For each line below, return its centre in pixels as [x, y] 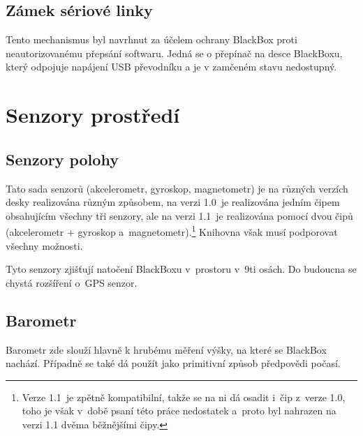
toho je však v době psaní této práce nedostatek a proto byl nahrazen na [179, 411]
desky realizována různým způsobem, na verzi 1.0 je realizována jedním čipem [173, 202]
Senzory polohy [62, 159]
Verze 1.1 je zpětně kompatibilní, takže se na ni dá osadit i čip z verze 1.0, [184, 397]
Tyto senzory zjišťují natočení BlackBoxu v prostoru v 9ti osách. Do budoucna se [181, 269]
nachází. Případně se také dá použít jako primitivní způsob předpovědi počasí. [173, 363]
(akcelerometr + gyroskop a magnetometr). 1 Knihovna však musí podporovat [172, 231]
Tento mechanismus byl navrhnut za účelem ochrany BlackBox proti [151, 39]
